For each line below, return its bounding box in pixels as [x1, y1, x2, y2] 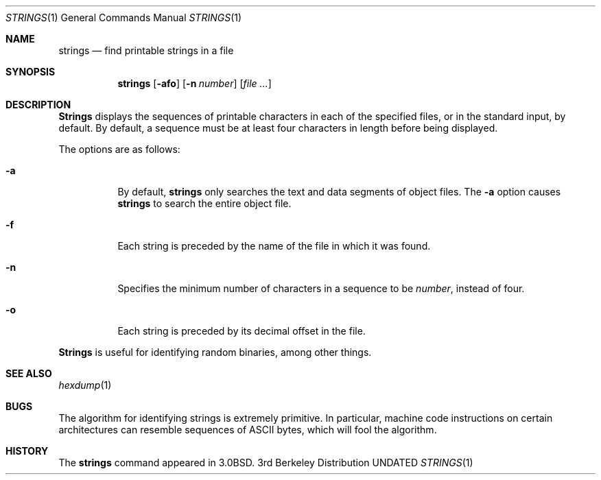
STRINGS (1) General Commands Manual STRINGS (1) [5, 12, 242, 23]
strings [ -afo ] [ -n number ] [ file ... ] [117, 77, 272, 89]
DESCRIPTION [5, 99, 71, 110]
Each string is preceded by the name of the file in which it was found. [117, 240, 431, 252]
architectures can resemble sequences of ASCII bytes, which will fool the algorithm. [58, 424, 437, 435]
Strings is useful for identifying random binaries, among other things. [58, 346, 372, 358]
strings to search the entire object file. [117, 197, 292, 209]
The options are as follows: [58, 143, 180, 155]
